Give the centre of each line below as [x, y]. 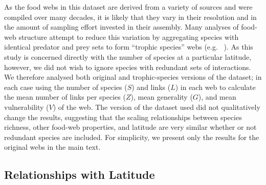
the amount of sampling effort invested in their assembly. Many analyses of [121, 27]
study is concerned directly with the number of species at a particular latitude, [128, 56]
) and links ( [151, 87]
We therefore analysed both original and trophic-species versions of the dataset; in [133, 77]
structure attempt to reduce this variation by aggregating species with [129, 37]
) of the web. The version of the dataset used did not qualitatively [157, 107]
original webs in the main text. [52, 147]
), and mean [217, 97]
